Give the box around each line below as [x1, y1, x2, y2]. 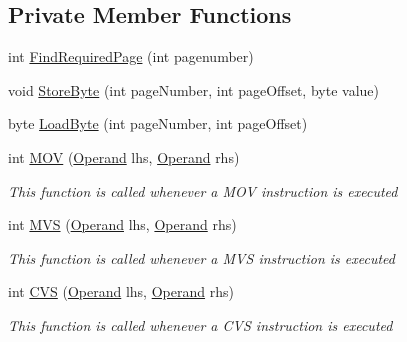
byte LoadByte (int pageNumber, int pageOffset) [8, 113, 308, 134]
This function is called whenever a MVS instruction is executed [8, 247, 395, 268]
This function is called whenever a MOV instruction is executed [8, 180, 398, 201]
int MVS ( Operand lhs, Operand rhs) [8, 214, 237, 235]
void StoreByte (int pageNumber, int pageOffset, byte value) [8, 79, 379, 100]
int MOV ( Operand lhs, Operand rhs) [8, 146, 240, 167]
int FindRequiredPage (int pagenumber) [8, 46, 254, 67]
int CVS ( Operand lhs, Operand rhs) [8, 281, 234, 302]
